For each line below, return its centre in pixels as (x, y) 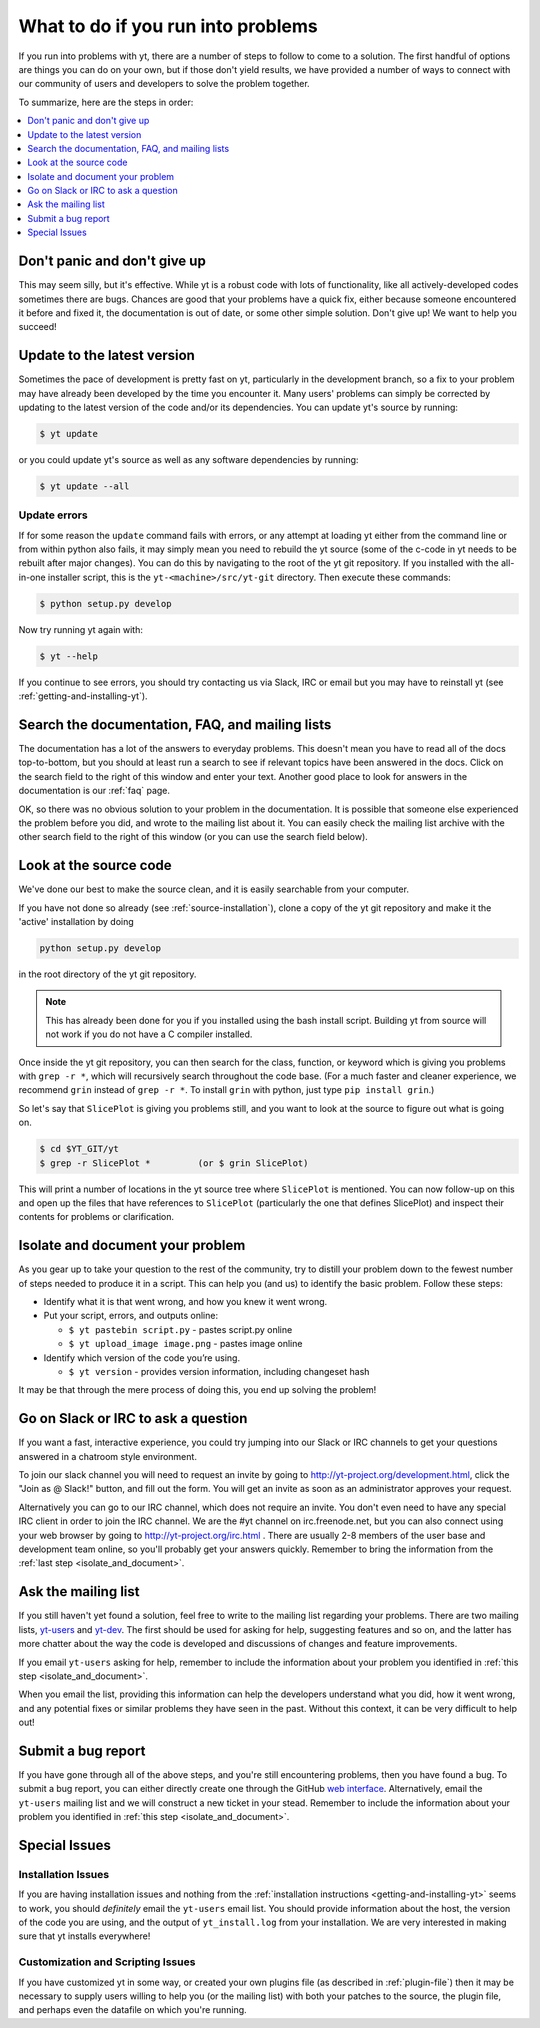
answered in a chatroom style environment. (107, 1456)
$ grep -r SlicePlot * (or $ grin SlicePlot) (174, 1163)
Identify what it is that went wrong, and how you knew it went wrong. (185, 1302)
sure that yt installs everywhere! (84, 1936)
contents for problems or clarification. (96, 1217)
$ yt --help (69, 656)
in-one (32, 577)
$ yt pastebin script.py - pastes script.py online (180, 1329)
